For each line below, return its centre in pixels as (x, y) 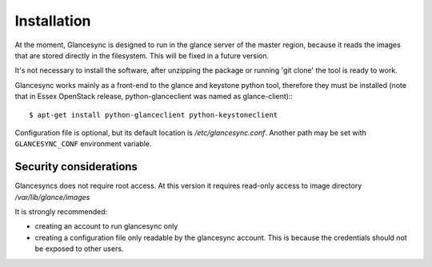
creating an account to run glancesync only (106, 226)
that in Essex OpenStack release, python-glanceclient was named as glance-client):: (154, 97)
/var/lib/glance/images (52, 197)
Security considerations (76, 167)
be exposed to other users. (79, 249)
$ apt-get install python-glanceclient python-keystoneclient (154, 115)
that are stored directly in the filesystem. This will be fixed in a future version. (142, 55)
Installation (53, 21)
